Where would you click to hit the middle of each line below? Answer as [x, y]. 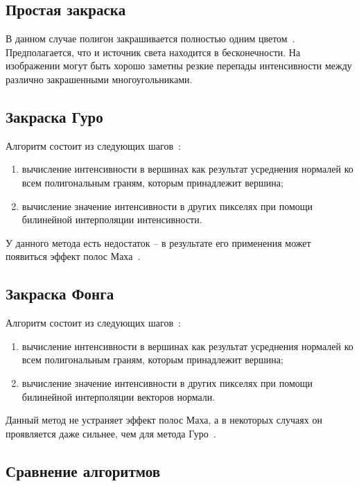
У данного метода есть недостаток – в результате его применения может [158, 242]
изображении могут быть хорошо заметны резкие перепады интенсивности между [179, 66]
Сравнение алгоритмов [83, 470]
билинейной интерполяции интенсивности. [112, 219]
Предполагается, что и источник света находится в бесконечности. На [153, 52]
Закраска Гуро [54, 116]
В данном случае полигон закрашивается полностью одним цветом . [150, 38]
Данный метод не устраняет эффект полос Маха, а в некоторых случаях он [164, 420]
